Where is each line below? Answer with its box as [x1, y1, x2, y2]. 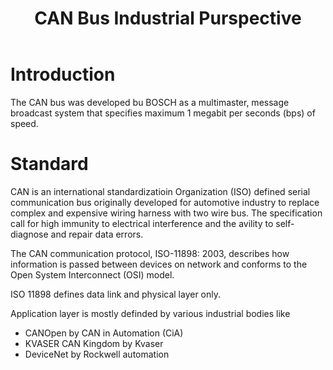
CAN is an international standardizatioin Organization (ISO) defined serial [10, 185, 311, 197]
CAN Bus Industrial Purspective [34, 7, 302, 30]
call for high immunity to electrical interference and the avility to [10, 217, 274, 229]
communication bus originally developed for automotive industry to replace [10, 196, 320, 208]
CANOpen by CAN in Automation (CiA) [24, 327, 184, 339]
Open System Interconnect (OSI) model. [10, 268, 175, 281]
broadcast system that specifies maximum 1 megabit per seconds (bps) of [10, 107, 316, 119]
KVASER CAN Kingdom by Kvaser [24, 337, 164, 349]
